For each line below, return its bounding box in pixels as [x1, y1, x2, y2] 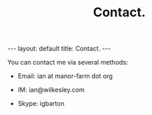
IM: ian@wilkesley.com [17, 86, 85, 94]
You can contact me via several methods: [7, 58, 129, 67]
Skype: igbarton [17, 99, 65, 108]
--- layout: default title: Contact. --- [7, 44, 112, 53]
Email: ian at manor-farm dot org [17, 72, 113, 80]
